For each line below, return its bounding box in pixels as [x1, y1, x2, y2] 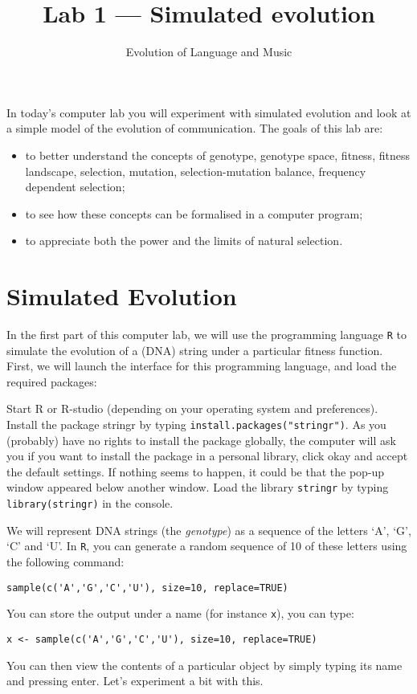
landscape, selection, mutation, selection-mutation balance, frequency [25, 162, 366, 179]
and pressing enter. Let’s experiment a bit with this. [6, 672, 264, 689]
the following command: [6, 553, 125, 570]
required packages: [6, 373, 97, 390]
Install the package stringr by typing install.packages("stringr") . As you [6, 416, 386, 433]
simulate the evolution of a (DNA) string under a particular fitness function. [6, 341, 383, 358]
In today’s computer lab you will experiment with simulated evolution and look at [6, 104, 411, 120]
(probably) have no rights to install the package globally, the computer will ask [6, 431, 396, 448]
